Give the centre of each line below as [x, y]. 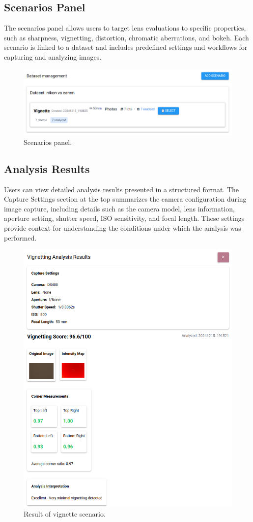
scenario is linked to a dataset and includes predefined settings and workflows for [126, 47]
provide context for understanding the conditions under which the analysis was [123, 227]
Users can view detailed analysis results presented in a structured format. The [121, 189]
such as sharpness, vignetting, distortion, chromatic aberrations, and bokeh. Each [126, 37]
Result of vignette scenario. [65, 514]
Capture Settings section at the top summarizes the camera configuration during [125, 199]
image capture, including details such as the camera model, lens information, [119, 208]
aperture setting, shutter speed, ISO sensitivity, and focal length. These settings [124, 218]
